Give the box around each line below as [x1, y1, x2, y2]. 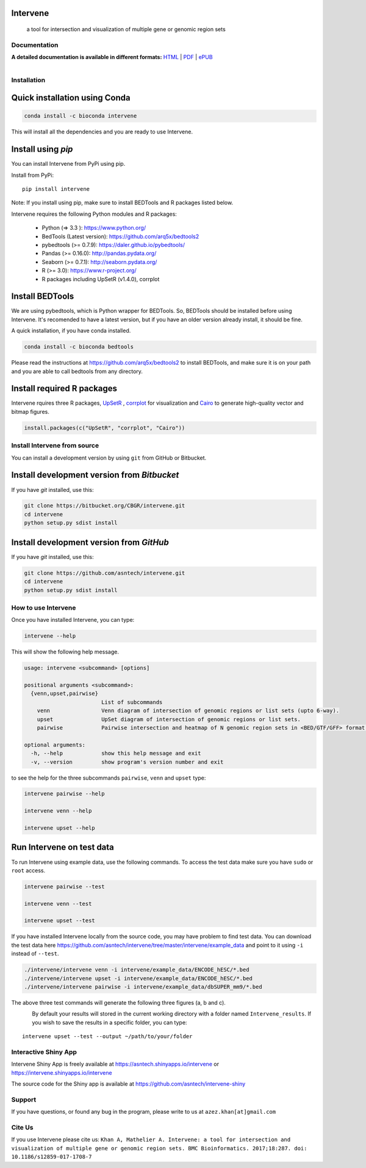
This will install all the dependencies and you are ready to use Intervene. [11, 128, 193, 135]
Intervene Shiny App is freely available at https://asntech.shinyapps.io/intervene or [11, 1061, 220, 1068]
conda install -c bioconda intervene [24, 113, 137, 119]
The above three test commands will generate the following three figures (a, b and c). [11, 999, 226, 1006]
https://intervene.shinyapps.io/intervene [11, 1069, 112, 1076]
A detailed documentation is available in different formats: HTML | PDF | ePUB [11, 54, 213, 61]
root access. [11, 866, 46, 874]
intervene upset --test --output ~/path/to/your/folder [22, 1033, 193, 1040]
